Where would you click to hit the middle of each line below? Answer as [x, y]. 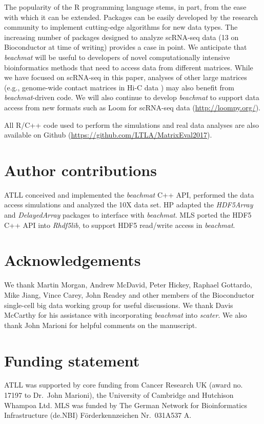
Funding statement [72, 360]
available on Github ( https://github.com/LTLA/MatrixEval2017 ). [108, 135]
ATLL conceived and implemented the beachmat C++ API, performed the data [129, 194]
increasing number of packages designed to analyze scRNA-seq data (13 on [121, 37]
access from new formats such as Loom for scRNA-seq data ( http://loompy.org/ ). [133, 107]
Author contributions [80, 170]
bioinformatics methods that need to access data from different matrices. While [129, 67]
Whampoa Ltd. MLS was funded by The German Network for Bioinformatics [126, 405]
